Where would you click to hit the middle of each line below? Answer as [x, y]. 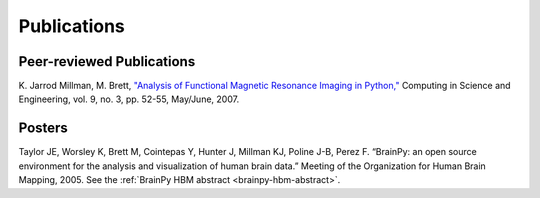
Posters [43, 128]
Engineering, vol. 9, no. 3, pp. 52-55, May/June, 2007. [129, 99]
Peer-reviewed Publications [107, 61]
